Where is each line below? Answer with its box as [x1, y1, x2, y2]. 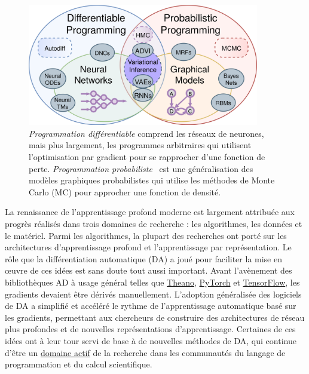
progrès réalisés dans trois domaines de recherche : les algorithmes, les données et [5, 217, 302, 229]
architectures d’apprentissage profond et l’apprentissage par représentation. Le [5, 241, 292, 253]
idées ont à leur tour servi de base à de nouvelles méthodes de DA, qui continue [5, 334, 296, 347]
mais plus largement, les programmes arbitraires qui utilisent [29, 139, 252, 151]
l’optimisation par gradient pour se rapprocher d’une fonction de [29, 151, 265, 163]
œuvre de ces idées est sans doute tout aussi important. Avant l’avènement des [5, 264, 292, 277]
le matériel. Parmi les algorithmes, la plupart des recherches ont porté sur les [5, 229, 287, 241]
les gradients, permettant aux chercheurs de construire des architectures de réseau [5, 311, 305, 323]
